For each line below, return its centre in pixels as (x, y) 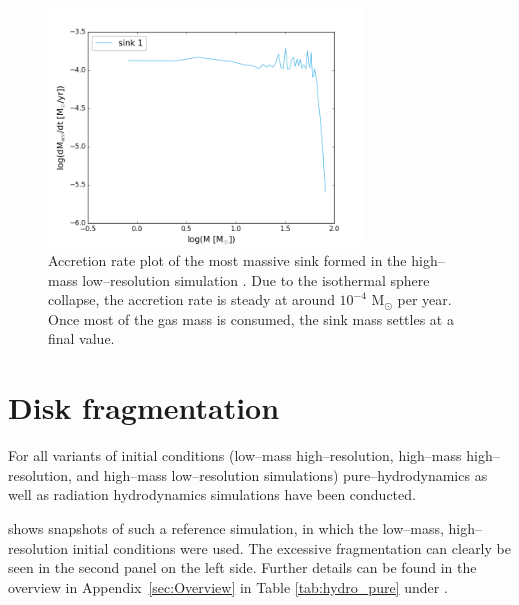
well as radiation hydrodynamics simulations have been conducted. (212, 494)
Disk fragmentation (144, 407)
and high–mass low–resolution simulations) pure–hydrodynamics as (282, 474)
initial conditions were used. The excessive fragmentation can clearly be (291, 547)
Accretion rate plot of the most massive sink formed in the (227, 260)
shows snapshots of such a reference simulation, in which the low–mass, (226, 527)
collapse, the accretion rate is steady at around (191, 299)
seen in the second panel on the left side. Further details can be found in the (242, 567)
